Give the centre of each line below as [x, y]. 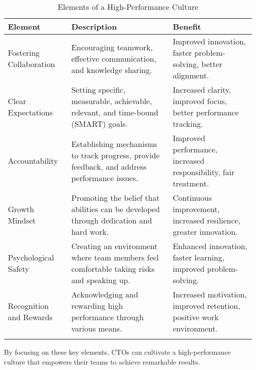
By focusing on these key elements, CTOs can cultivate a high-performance [117, 352]
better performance [206, 112]
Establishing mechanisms [114, 144]
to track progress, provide [115, 155]
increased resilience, [207, 220]
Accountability [33, 161]
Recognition [28, 306]
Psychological [31, 257]
